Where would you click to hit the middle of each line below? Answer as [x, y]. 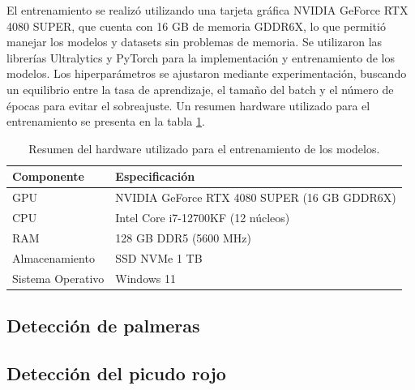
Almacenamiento [53, 257]
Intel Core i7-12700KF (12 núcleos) [203, 218]
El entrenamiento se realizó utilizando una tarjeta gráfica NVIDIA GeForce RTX [207, 10]
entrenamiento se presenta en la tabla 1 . [106, 121]
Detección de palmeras [103, 326]
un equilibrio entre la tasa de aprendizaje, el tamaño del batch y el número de [200, 89]
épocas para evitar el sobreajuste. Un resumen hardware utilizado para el [188, 105]
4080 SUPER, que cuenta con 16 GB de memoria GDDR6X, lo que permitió [196, 26]
